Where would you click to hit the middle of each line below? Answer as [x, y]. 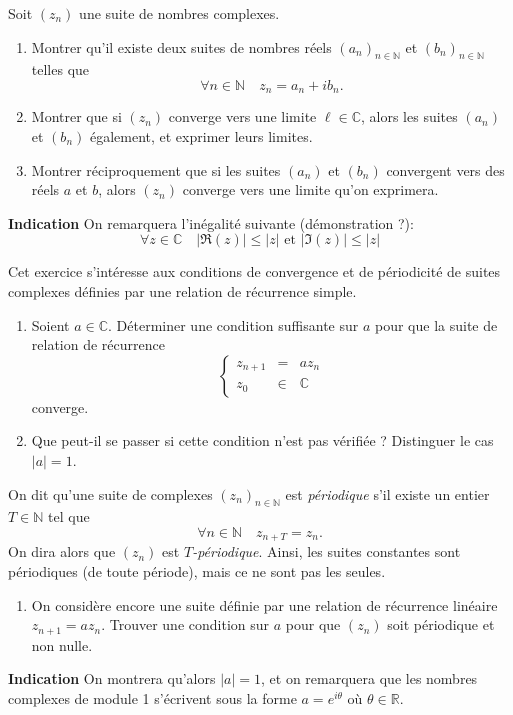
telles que [60, 69]
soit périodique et [441, 624]
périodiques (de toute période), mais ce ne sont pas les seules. [197, 571]
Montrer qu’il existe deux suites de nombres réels [181, 46]
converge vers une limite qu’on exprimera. [310, 189]
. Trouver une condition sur [185, 624]
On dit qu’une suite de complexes [110, 493]
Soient [50, 324]
